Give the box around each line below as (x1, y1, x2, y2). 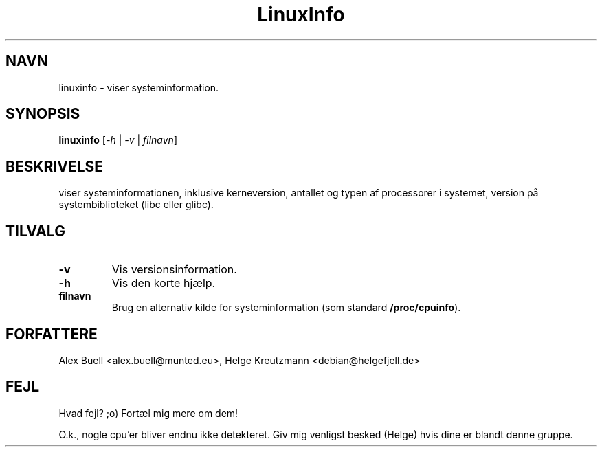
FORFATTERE (5, 325, 98, 343)
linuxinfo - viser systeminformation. (58, 81, 219, 93)
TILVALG (5, 222, 65, 240)
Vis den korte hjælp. (111, 276, 216, 291)
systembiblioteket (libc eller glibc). (58, 199, 214, 211)
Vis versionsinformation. (111, 262, 237, 277)
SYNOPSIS (5, 105, 80, 123)
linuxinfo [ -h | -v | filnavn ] (58, 134, 178, 146)
